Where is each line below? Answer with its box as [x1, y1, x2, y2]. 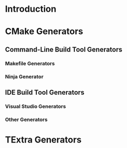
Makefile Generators [5, 60, 55, 67]
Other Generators [5, 116, 48, 123]
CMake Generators [5, 26, 84, 37]
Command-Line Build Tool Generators [5, 45, 123, 53]
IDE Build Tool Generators [5, 88, 85, 97]
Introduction [5, 3, 57, 15]
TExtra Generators [5, 134, 82, 146]
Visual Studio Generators [5, 103, 66, 110]
